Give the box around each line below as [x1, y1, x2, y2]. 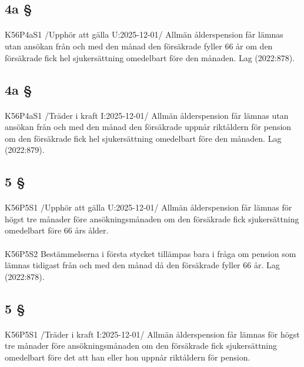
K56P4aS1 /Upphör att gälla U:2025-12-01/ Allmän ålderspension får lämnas [5, 28, 283, 41]
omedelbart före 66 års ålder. [5, 224, 109, 236]
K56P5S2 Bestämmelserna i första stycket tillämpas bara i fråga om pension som [5, 247, 296, 259]
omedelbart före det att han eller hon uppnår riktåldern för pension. [5, 351, 250, 363]
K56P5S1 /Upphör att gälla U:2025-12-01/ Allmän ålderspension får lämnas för [5, 201, 292, 213]
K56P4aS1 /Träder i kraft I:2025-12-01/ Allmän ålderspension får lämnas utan [5, 109, 289, 121]
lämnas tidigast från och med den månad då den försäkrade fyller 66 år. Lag [5, 259, 280, 271]
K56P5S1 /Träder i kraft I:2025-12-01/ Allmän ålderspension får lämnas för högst [5, 328, 300, 340]
